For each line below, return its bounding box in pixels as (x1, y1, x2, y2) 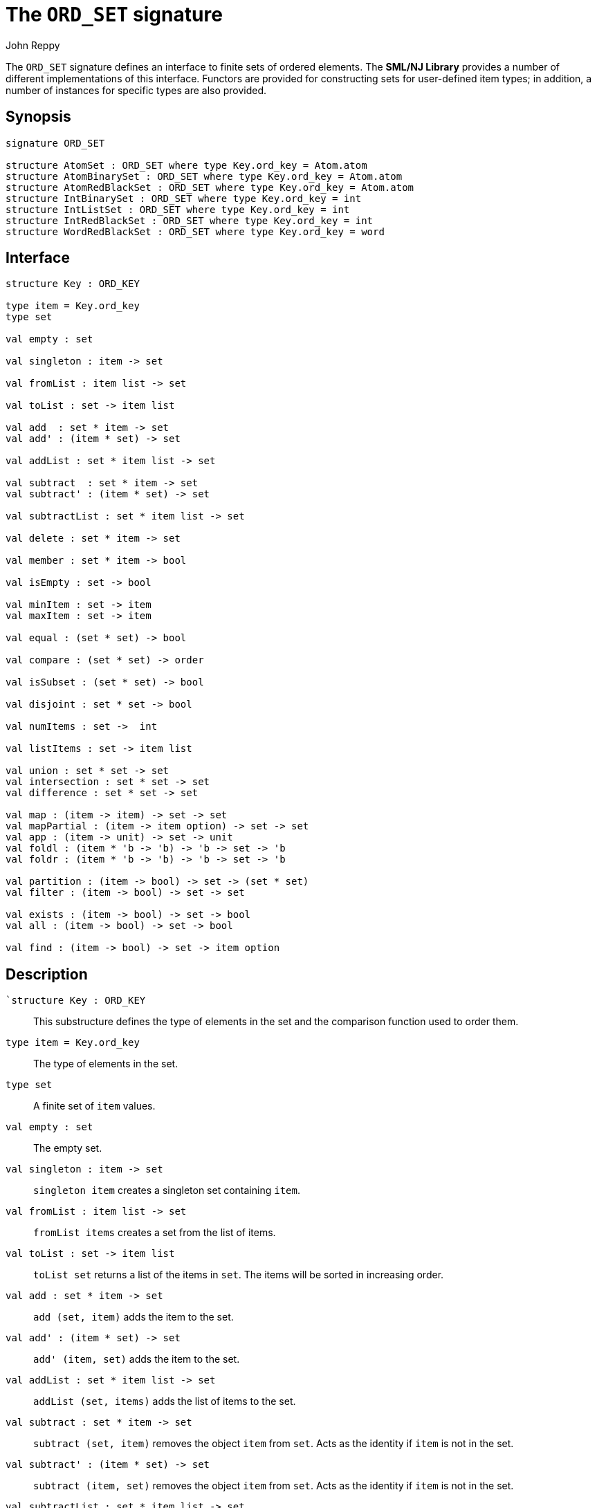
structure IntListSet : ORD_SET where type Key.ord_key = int (6, 203, 350, 215)
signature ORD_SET (6, 137, 105, 149)
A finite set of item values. (33, 1100, 156, 1112)
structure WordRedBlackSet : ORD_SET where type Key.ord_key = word (6, 226, 385, 237)
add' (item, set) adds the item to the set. (33, 1353, 240, 1366)
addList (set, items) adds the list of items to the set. (33, 1395, 296, 1408)
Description (6, 965, 88, 983)
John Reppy (6, 39, 60, 51)
